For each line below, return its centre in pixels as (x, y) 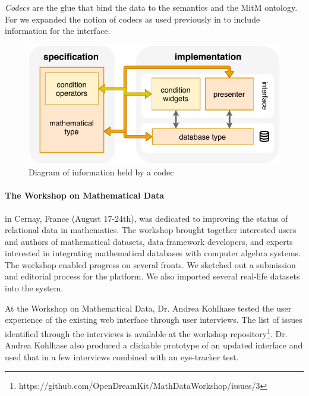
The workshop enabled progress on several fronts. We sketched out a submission (150, 264)
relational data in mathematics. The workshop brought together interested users (151, 230)
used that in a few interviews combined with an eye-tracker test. (122, 356)
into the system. (34, 288)
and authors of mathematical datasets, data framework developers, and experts (149, 241)
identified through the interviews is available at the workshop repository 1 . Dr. (146, 332)
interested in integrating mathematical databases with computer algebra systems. (153, 253)
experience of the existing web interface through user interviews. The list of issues (154, 320)
